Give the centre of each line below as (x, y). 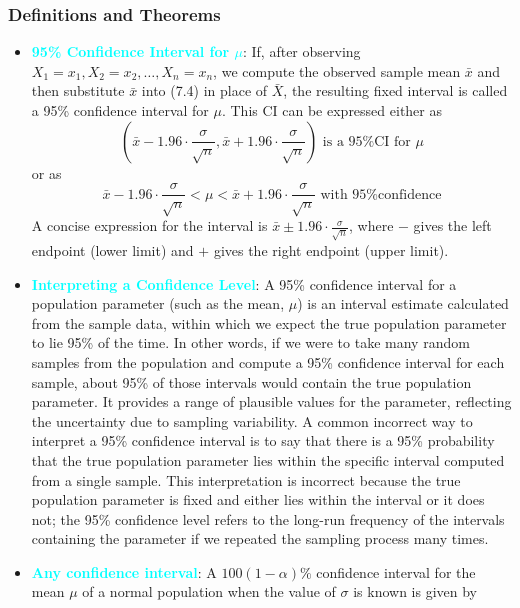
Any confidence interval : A (124, 571)
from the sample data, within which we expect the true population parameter (269, 322)
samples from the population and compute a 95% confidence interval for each (268, 361)
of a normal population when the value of (209, 591)
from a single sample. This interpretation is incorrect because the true (246, 479)
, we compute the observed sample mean (337, 70)
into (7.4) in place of (204, 90)
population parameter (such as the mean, (158, 303)
